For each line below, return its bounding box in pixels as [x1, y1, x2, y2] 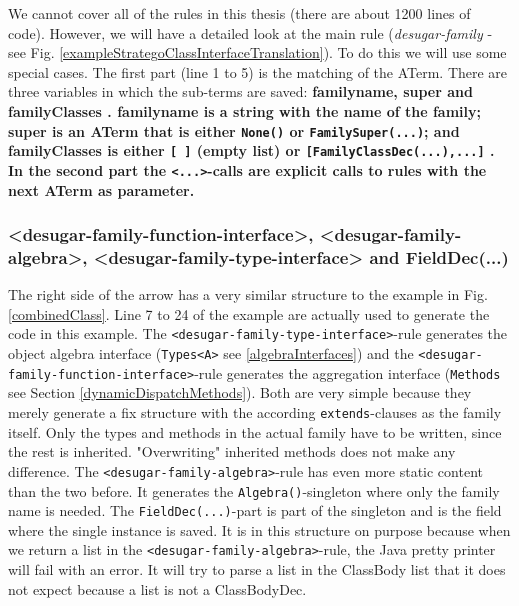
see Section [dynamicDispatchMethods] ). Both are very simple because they [8, 382, 472, 403]
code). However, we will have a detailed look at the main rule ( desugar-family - [8, 22, 493, 43]
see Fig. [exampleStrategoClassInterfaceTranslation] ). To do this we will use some [8, 42, 507, 63]
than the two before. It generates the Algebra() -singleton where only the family [8, 480, 500, 501]
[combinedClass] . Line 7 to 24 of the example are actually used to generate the [8, 303, 490, 324]
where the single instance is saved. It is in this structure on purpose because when [8, 519, 511, 540]
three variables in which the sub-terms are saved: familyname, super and [8, 81, 473, 102]
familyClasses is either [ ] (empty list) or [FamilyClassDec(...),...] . [8, 140, 495, 161]
